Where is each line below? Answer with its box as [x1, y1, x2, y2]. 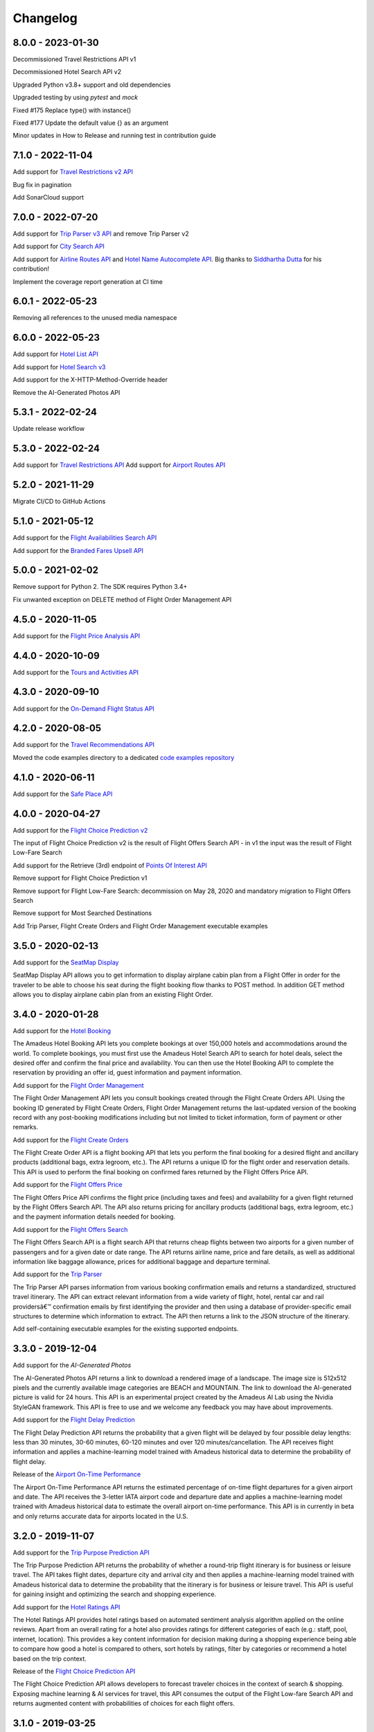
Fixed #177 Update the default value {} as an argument [12, 118, 169, 127]
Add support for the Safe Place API [12, 790, 113, 798]
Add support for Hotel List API [12, 350, 98, 358]
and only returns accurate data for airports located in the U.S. [12, 1512, 188, 1520]
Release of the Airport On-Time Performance [12, 1470, 141, 1478]
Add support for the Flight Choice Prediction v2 [12, 826, 148, 834]
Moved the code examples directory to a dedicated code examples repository [12, 753, 235, 761]
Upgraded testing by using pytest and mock [12, 94, 139, 102]
